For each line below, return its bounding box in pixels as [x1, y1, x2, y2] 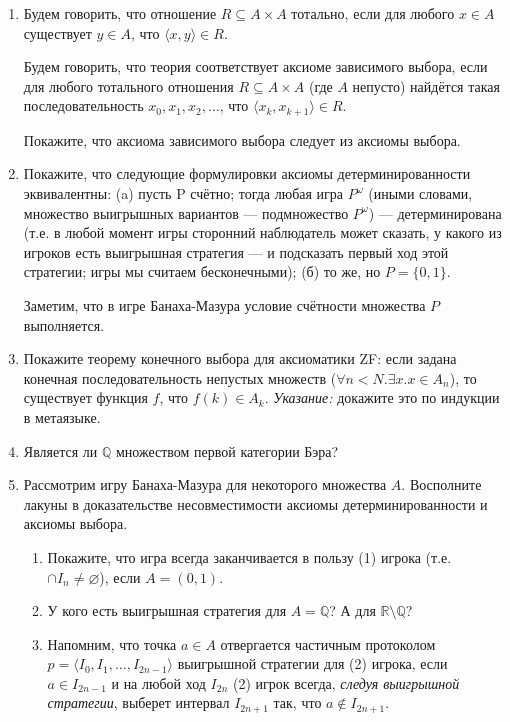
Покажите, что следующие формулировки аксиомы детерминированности [23, 163, 471, 184]
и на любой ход [111, 672, 206, 693]
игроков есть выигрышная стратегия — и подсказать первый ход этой [23, 241, 449, 262]
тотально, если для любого [291, 3, 455, 23]
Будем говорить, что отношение [23, 3, 217, 23]
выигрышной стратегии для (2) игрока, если [177, 653, 448, 674]
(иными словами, [368, 183, 473, 204]
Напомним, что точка [47, 633, 177, 654]
